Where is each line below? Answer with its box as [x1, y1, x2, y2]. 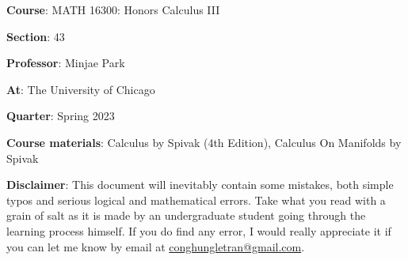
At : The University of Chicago [6, 81, 155, 97]
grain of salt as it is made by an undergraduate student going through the [6, 207, 366, 224]
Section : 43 [6, 28, 65, 44]
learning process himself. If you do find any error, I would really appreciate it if [6, 222, 391, 239]
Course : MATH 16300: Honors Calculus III [6, 2, 220, 17]
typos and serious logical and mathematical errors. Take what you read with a [6, 191, 386, 208]
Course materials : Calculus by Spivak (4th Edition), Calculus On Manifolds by [6, 134, 402, 150]
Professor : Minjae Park [6, 55, 125, 71]
